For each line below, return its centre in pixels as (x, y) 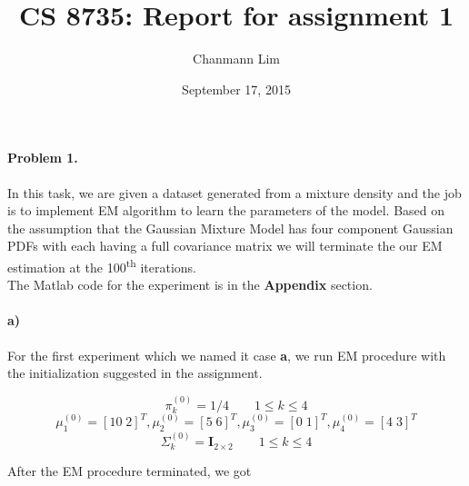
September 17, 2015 (236, 89)
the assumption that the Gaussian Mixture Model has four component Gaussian (230, 228)
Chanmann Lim (236, 59)
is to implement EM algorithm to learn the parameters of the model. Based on (226, 210)
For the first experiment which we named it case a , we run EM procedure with (227, 355)
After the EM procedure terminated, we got (130, 471)
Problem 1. (43, 158)
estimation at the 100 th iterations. (102, 265)
